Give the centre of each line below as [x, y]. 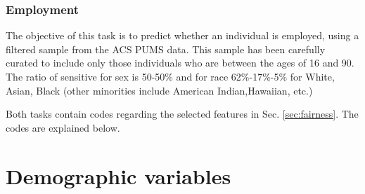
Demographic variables [119, 175]
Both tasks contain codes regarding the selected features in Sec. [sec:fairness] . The [182, 114]
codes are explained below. [63, 127]
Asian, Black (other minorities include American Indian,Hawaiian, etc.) [159, 90]
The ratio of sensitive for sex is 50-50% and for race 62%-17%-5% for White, [170, 76]
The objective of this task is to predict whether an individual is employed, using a [182, 35]
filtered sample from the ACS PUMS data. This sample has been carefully [166, 49]
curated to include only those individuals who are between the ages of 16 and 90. [180, 63]
